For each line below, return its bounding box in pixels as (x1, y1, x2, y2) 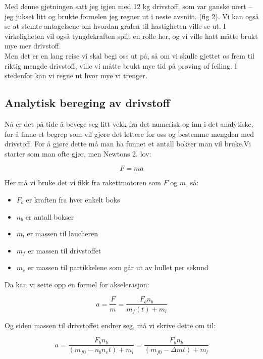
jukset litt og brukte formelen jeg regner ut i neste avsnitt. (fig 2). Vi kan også (16, 11, 259, 21)
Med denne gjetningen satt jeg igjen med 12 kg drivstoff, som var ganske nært (5, 1, 246, 11)
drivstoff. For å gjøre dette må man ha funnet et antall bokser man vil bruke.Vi (5, 138, 251, 149)
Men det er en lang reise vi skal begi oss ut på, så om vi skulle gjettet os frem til (5, 50, 254, 61)
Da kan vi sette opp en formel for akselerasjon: (5, 279, 149, 289)
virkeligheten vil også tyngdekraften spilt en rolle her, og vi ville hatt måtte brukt (5, 30, 258, 41)
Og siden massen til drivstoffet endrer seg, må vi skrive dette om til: (5, 320, 216, 330)
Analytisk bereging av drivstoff (5, 95, 170, 111)
